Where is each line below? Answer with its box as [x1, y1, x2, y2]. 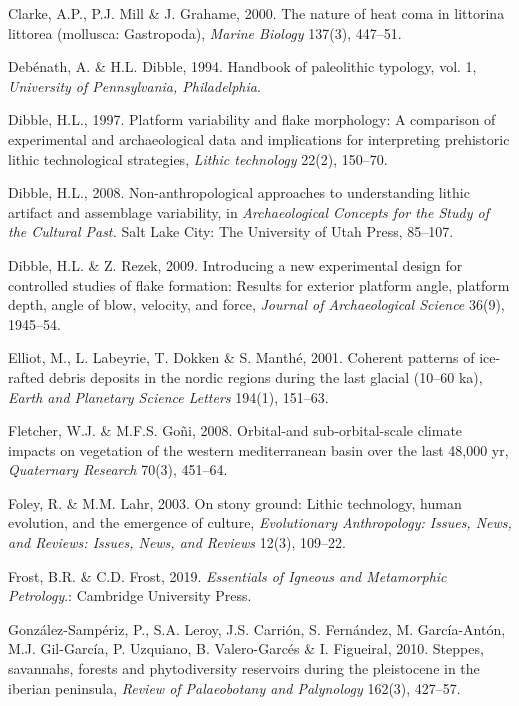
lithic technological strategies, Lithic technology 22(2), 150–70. [8, 148, 388, 169]
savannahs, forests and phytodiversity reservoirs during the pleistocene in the [8, 658, 480, 679]
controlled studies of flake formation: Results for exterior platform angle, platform [8, 274, 510, 295]
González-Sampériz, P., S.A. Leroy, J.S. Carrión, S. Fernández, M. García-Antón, [8, 618, 506, 639]
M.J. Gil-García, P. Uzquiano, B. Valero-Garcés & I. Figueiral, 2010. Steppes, [8, 638, 484, 659]
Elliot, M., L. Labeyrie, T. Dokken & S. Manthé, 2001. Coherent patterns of [8, 347, 475, 368]
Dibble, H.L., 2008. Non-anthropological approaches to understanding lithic [8, 182, 470, 203]
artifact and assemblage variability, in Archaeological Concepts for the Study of [8, 201, 489, 222]
